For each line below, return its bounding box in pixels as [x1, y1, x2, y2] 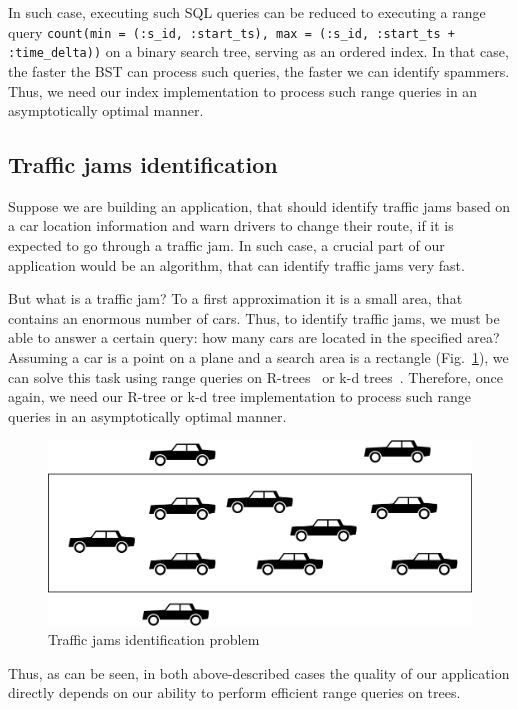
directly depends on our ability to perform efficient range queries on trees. [8, 682, 461, 703]
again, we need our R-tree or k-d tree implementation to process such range [8, 386, 471, 407]
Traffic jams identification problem [48, 629, 260, 650]
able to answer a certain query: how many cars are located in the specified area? [8, 327, 500, 348]
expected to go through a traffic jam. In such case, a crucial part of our [8, 235, 445, 256]
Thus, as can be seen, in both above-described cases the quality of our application [8, 662, 510, 683]
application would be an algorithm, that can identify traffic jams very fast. [8, 254, 465, 275]
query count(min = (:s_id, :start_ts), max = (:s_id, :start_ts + [8, 21, 455, 42]
